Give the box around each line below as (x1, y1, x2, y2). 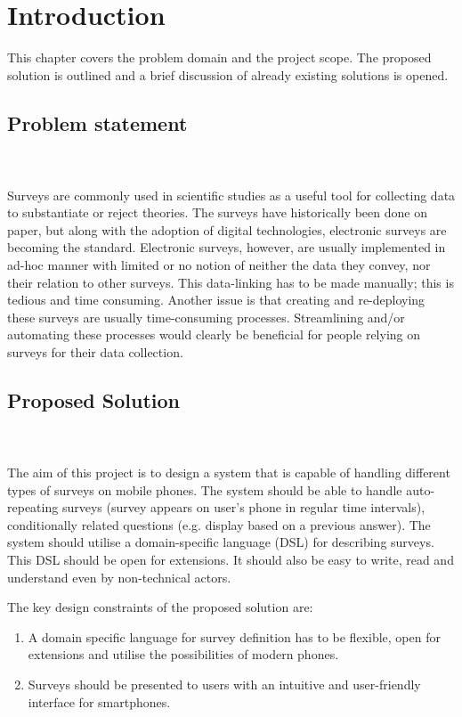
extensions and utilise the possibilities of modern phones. (28, 645, 339, 664)
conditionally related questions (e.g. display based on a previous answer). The (7, 515, 431, 534)
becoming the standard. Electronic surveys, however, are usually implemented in (7, 238, 446, 257)
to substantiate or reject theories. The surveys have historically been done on (7, 203, 427, 222)
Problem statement (7, 109, 188, 136)
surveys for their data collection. (7, 343, 183, 362)
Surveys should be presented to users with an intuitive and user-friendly (28, 674, 421, 693)
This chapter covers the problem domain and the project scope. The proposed (7, 48, 432, 67)
